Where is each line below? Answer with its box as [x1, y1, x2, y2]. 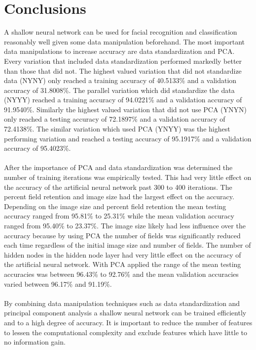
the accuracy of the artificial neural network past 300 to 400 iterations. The [4, 181, 232, 192]
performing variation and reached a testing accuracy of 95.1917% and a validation [4, 133, 252, 143]
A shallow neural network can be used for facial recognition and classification [4, 27, 237, 37]
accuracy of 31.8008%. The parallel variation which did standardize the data [4, 85, 235, 95]
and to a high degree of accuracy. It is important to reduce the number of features [4, 317, 253, 327]
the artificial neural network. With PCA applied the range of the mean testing [4, 259, 241, 269]
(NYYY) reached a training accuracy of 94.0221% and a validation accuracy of [4, 94, 242, 105]
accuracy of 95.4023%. [4, 143, 71, 153]
